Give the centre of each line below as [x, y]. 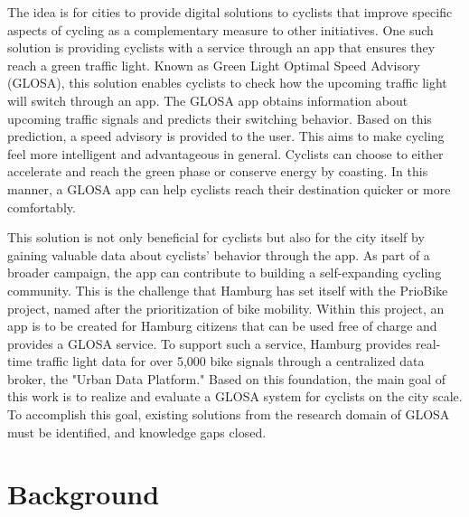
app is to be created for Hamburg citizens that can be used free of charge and [222, 326]
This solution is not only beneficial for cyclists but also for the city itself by [216, 237]
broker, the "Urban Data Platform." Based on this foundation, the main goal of [227, 378]
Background [84, 494]
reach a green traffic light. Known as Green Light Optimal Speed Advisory [214, 65]
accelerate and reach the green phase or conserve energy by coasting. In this [218, 171]
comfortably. [42, 207]
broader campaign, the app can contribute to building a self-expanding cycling [225, 273]
